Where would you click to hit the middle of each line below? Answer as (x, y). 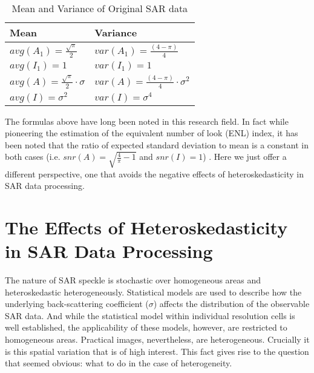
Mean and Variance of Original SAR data (100, 8)
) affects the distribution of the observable (231, 304)
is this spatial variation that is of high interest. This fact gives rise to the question (157, 351)
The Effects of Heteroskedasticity (146, 227)
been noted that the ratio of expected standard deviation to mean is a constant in (157, 144)
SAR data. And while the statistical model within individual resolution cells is (150, 315)
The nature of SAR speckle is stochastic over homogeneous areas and (133, 280)
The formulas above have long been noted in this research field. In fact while (147, 121)
